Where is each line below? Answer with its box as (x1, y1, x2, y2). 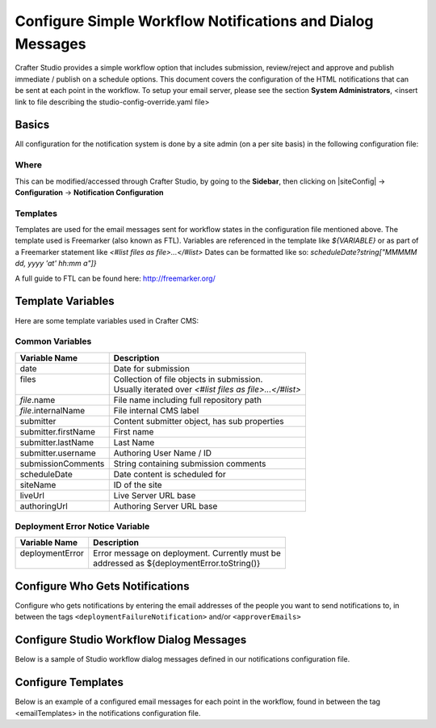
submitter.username (19, 447, 96, 459)
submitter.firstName (19, 425, 96, 437)
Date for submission (113, 362, 190, 374)
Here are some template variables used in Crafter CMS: (15, 315, 199, 325)
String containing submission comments (113, 458, 266, 469)
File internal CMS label (113, 404, 199, 416)
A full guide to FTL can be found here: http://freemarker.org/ (15, 273, 216, 283)
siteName (19, 479, 57, 490)
